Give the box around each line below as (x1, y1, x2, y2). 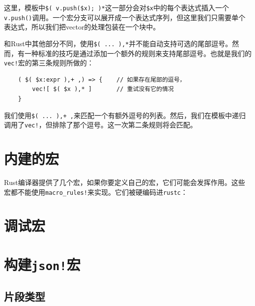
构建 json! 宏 (4, 254, 81, 274)
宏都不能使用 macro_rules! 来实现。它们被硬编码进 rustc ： (4, 186, 188, 197)
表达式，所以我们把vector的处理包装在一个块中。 (4, 22, 160, 32)
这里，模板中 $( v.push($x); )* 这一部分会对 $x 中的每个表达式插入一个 (4, 2, 229, 12)
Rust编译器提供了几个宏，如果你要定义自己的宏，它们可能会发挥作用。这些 (4, 177, 245, 187)
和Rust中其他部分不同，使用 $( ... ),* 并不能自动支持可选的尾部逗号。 (4, 38, 232, 48)
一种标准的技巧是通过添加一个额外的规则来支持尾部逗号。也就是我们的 (24, 48, 252, 58)
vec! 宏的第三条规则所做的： (4, 58, 94, 68)
